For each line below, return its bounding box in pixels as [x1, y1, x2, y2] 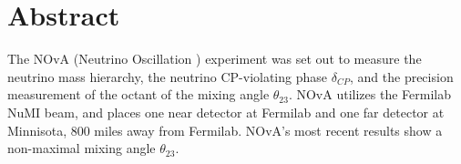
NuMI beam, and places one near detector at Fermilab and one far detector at [7, 102, 445, 121]
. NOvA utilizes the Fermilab [288, 85, 451, 104]
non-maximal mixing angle [7, 138, 156, 158]
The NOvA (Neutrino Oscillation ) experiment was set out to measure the [7, 49, 422, 68]
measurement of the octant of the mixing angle [7, 85, 270, 104]
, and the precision [349, 67, 454, 86]
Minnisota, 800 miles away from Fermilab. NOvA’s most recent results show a [7, 120, 443, 139]
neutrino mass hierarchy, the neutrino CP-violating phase [7, 67, 328, 86]
